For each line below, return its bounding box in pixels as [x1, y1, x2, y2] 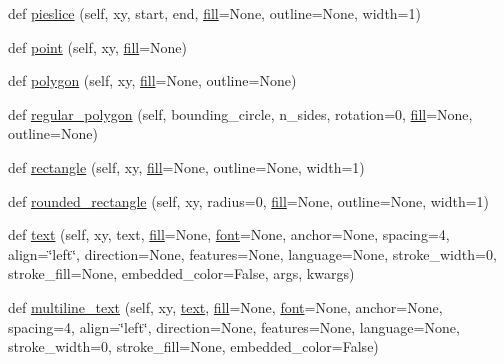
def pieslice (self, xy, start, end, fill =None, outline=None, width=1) [8, 3, 421, 23]
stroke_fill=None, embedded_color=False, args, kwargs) [8, 263, 355, 284]
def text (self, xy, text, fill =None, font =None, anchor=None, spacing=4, [8, 224, 450, 245]
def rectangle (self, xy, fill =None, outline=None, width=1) [8, 156, 365, 177]
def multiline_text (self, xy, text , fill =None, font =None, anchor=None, [8, 296, 443, 317]
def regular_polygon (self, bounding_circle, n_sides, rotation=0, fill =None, [8, 103, 473, 124]
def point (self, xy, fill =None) [8, 36, 188, 57]
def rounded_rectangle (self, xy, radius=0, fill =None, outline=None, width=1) [8, 190, 490, 211]
